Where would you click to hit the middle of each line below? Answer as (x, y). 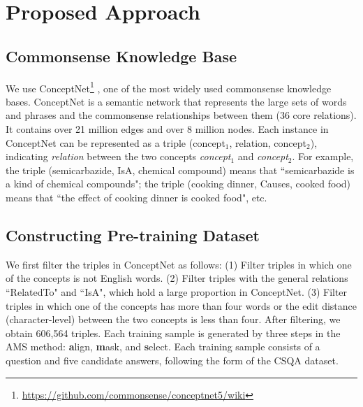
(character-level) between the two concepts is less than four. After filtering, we (173, 319)
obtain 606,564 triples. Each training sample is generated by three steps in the (173, 333)
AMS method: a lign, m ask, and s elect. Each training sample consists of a (163, 347)
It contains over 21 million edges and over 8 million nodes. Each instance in (167, 129)
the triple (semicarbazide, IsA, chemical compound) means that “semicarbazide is (180, 170)
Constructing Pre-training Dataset (133, 235)
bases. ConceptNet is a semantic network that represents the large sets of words (176, 101)
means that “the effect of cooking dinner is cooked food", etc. (136, 197)
